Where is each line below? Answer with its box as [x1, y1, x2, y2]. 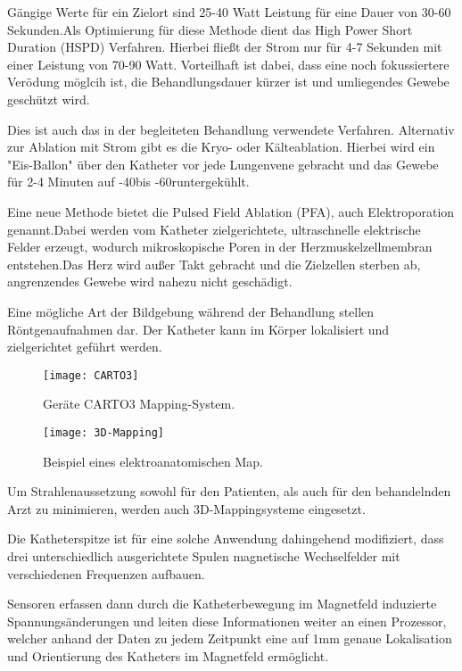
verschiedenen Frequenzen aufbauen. [7, 564, 205, 583]
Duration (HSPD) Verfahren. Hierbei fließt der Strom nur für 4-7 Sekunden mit [7, 37, 442, 56]
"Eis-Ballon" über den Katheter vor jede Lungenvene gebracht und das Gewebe [7, 154, 439, 173]
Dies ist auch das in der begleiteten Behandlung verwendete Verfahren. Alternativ [7, 120, 455, 138]
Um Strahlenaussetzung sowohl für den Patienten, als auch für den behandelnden [7, 482, 451, 501]
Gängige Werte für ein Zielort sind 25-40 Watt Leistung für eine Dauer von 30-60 [7, 3, 451, 21]
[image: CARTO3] [43, 369, 139, 382]
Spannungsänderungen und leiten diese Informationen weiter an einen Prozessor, [7, 611, 447, 630]
